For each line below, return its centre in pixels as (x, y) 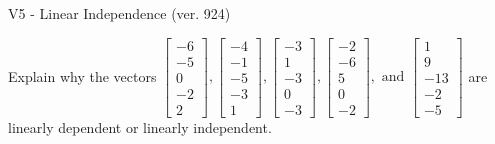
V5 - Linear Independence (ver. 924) (119, 13)
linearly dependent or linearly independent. (140, 126)
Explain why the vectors (82, 75)
